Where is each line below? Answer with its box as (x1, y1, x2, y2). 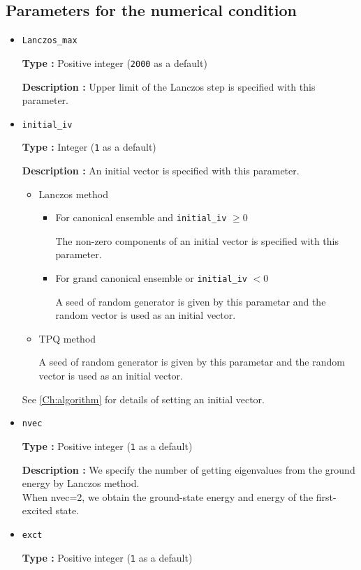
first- (316, 489, 337, 504)
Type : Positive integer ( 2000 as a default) (22, 55, 207, 70)
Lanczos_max (22, 36, 78, 46)
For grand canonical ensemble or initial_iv (55, 271, 247, 285)
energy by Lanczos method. (22, 476, 140, 490)
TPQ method (38, 331, 96, 345)
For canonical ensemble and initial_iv (55, 210, 227, 225)
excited (22, 503, 52, 518)
